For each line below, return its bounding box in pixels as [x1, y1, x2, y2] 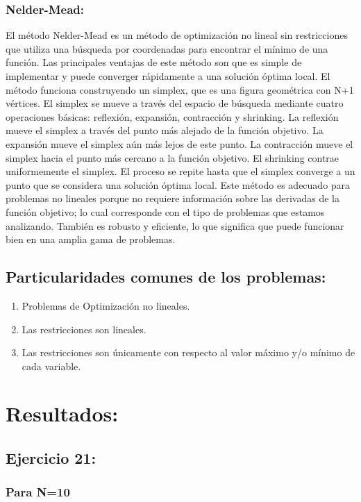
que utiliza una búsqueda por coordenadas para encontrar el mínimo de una [6, 41, 328, 56]
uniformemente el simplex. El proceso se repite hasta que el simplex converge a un [6, 164, 355, 178]
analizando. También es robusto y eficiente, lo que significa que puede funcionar [6, 218, 344, 233]
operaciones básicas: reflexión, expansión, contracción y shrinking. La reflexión [6, 109, 339, 124]
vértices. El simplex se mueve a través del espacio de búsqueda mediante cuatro [6, 96, 344, 110]
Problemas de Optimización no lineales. [22, 298, 190, 312]
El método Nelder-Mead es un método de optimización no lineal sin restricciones [6, 28, 348, 42]
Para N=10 [6, 483, 70, 501]
